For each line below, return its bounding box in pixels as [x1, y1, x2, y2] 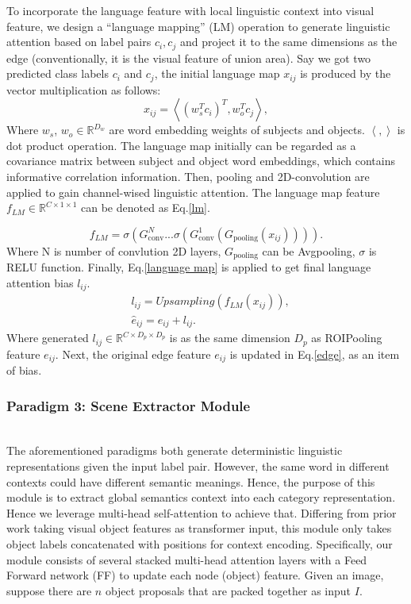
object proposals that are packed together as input [105, 582, 351, 598]
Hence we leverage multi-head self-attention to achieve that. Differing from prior [6, 504, 397, 521]
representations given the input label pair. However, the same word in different [6, 457, 390, 474]
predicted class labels [6, 65, 109, 82]
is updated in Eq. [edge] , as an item [229, 345, 400, 362]
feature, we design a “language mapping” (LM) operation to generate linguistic [6, 17, 390, 34]
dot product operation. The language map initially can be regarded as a [6, 137, 356, 153]
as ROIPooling [311, 329, 382, 346]
